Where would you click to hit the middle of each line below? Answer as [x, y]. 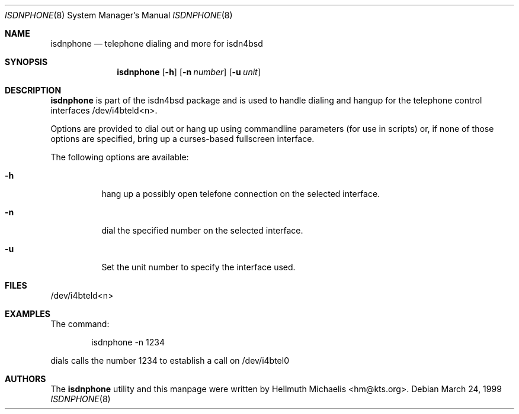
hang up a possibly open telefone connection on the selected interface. [241, 194]
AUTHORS [25, 379]
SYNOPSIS [26, 62]
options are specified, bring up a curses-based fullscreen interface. [182, 139]
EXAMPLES [28, 314]
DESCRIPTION [33, 90]
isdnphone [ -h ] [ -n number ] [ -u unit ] [189, 72]
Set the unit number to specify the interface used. [198, 267]
